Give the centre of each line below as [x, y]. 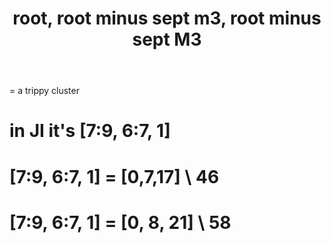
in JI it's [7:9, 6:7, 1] [90, 131]
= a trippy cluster [44, 91]
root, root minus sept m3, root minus [167, 18]
